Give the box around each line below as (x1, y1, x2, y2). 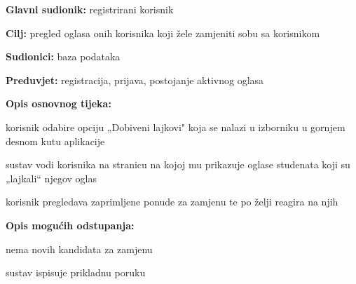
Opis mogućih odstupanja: (6, 217, 135, 232)
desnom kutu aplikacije (6, 133, 105, 148)
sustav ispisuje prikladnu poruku (6, 265, 146, 280)
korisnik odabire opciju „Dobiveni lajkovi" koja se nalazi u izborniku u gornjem (6, 119, 345, 134)
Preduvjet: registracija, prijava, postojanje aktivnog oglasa (6, 72, 264, 87)
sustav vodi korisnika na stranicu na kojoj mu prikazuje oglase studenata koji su (6, 157, 350, 172)
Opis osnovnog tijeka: (6, 96, 111, 111)
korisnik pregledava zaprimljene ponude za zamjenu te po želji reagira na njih (6, 194, 338, 209)
